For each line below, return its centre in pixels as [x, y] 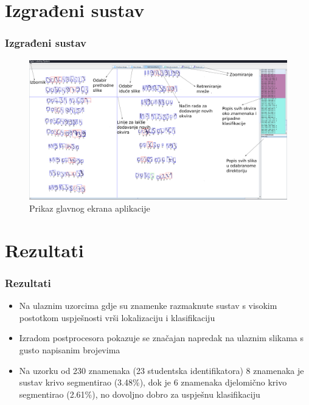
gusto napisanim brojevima [70, 349]
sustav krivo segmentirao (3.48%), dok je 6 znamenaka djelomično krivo [153, 382]
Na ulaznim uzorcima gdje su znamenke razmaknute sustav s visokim [148, 306]
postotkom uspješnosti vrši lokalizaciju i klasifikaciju [117, 317]
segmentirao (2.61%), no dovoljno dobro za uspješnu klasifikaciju [140, 394]
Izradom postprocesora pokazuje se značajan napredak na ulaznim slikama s [161, 338]
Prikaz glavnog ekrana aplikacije [90, 208]
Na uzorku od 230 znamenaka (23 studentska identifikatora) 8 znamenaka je [161, 370]
